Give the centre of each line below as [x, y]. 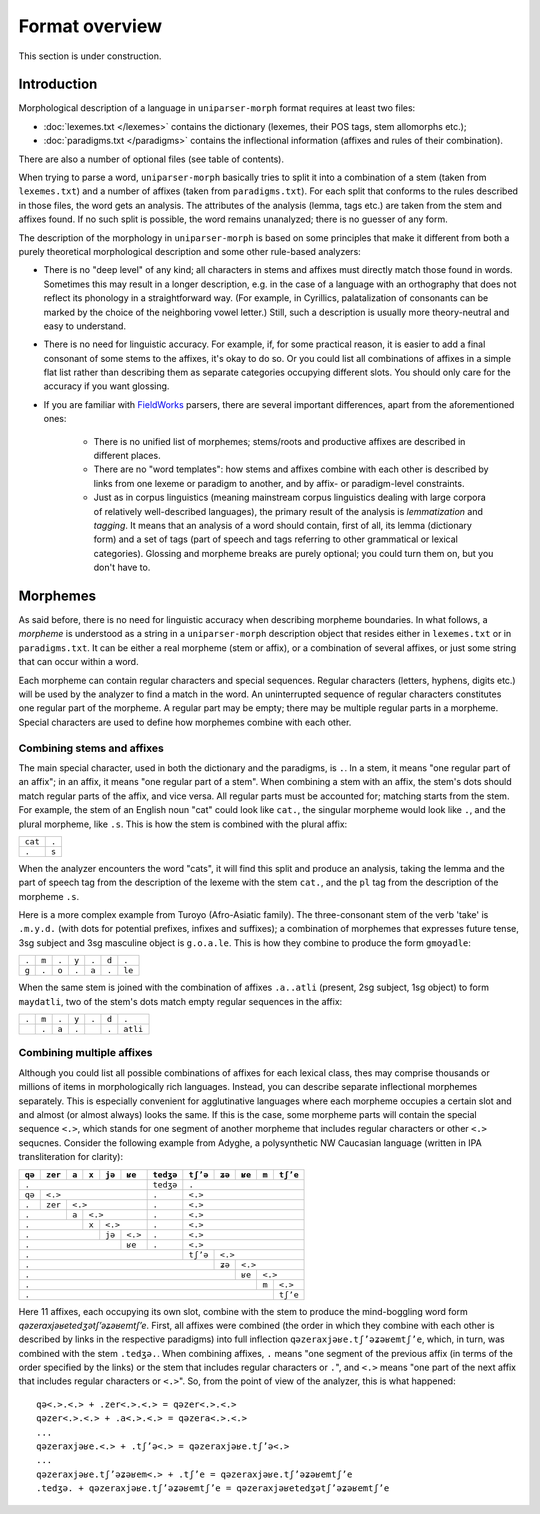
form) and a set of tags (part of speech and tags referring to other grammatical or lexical [276, 539]
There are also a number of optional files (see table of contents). [151, 159]
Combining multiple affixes [85, 1053]
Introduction [58, 84]
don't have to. [122, 567]
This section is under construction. [90, 56]
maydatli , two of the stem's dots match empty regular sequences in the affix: [180, 1001]
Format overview [90, 26]
